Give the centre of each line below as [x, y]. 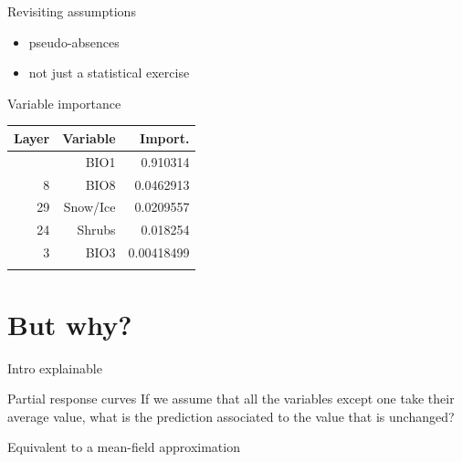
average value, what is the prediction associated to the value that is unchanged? [231, 416]
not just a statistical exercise [109, 73]
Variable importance [64, 103]
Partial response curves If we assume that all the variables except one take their [231, 399]
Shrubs [96, 230]
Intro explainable [55, 367]
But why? [70, 324]
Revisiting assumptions [72, 11]
